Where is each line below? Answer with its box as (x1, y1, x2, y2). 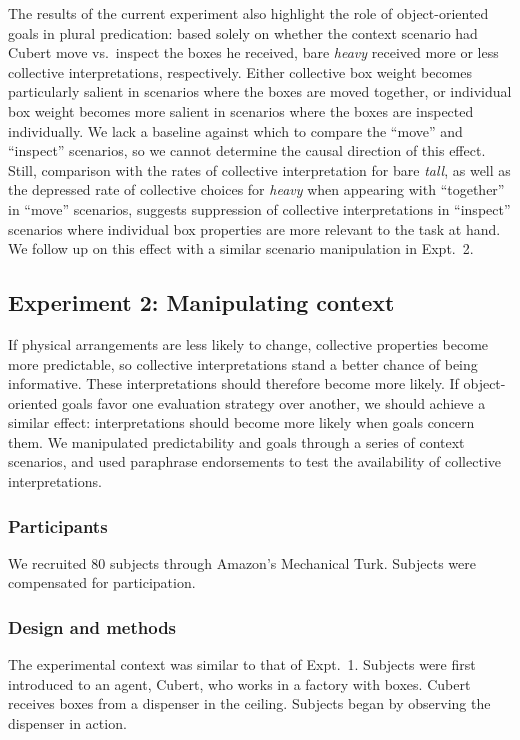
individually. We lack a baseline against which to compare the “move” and (8, 120, 463, 141)
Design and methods (8, 615, 177, 639)
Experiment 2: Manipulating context (8, 287, 395, 318)
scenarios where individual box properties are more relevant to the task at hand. (8, 218, 501, 239)
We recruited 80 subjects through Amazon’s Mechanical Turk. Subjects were (8, 552, 476, 573)
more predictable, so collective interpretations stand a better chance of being (8, 353, 478, 374)
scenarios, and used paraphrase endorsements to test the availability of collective (8, 451, 501, 472)
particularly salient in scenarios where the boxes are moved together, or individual (8, 81, 512, 102)
